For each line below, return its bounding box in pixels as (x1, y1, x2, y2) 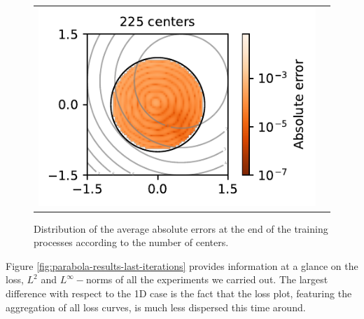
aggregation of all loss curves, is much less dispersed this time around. (6, 299, 306, 314)
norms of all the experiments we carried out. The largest (85, 272, 328, 287)
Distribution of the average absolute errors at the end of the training (34, 221, 328, 236)
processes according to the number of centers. (34, 235, 229, 250)
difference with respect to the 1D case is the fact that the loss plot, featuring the (6, 286, 352, 301)
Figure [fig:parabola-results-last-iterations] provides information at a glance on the (6, 258, 358, 273)
